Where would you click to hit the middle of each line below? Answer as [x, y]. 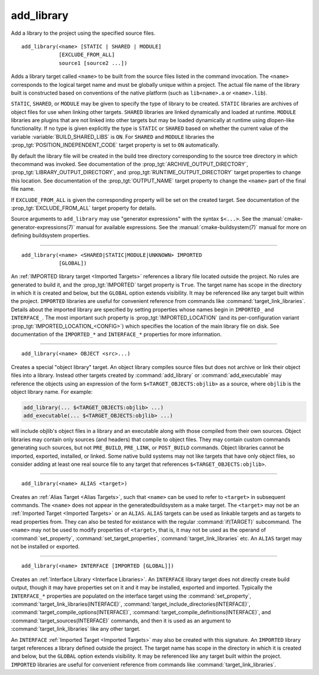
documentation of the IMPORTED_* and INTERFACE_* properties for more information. [116, 334]
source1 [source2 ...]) [93, 63]
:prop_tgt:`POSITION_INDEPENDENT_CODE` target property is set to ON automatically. [115, 145]
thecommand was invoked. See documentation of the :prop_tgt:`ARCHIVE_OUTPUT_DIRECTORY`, [129, 164]
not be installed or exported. [45, 547]
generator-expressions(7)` [43, 227]
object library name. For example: [52, 392]
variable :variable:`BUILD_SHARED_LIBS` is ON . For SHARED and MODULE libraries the [113, 136]
